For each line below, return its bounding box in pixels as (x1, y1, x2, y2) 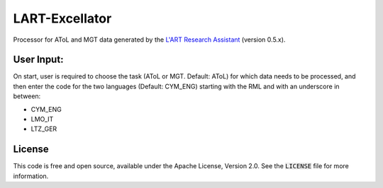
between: (13, 92, 41, 100)
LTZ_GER (30, 124, 57, 134)
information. (13, 172, 49, 180)
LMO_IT (30, 115, 54, 124)
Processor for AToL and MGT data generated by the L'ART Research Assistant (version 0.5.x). (13, 35, 286, 44)
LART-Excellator (13, 11, 112, 26)
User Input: (13, 54, 64, 66)
